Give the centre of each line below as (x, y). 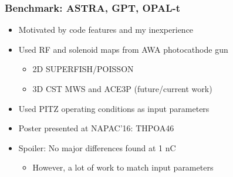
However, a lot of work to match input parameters (123, 167)
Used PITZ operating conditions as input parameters (114, 108)
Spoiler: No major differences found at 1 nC (97, 147)
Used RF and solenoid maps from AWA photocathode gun (123, 49)
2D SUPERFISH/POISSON (83, 69)
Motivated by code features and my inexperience (106, 30)
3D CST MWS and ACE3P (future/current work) (122, 88)
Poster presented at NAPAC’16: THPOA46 (96, 128)
